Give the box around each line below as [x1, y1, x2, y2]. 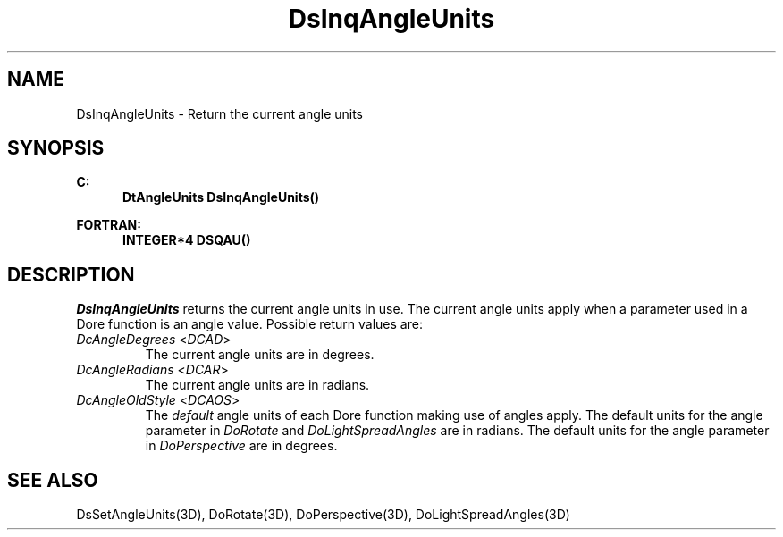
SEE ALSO [7, 468, 98, 491]
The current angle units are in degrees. [145, 347, 375, 363]
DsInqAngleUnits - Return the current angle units [76, 105, 364, 122]
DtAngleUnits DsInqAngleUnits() [122, 189, 320, 206]
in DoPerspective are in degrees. [145, 438, 338, 454]
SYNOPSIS [7, 137, 105, 160]
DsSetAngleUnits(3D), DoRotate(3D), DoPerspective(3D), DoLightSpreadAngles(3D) [76, 507, 570, 523]
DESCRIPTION [7, 263, 135, 286]
